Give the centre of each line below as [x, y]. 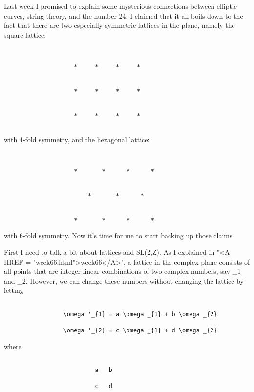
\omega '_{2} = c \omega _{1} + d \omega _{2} [140, 330]
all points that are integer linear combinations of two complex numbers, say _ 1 [123, 271]
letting [14, 290]
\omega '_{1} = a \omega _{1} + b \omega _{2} [140, 314]
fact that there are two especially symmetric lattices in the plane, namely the [119, 25]
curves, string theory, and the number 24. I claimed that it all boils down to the [124, 15]
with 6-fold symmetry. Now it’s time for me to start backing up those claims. [119, 236]
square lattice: [25, 34]
